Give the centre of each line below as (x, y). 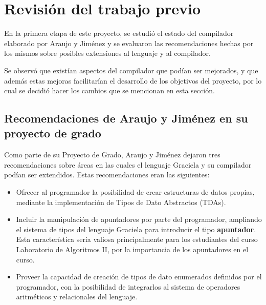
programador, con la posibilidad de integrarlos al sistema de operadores (128, 286)
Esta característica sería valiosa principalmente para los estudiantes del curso (137, 239)
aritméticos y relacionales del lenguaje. (77, 297)
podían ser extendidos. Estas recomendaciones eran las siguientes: (107, 175)
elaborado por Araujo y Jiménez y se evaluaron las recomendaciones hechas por (129, 43)
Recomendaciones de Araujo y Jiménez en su (126, 118)
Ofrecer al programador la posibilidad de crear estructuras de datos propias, (135, 192)
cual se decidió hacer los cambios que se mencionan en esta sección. (109, 90)
